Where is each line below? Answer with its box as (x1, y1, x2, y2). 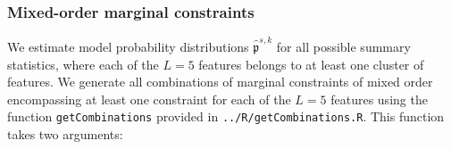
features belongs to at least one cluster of (198, 54, 424, 73)
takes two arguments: (7, 124, 123, 143)
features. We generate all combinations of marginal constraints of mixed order (7, 72, 433, 91)
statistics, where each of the (7, 54, 159, 73)
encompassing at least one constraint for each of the (7, 89, 291, 108)
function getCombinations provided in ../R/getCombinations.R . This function (7, 107, 445, 126)
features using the (330, 89, 428, 108)
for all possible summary (276, 37, 411, 55)
